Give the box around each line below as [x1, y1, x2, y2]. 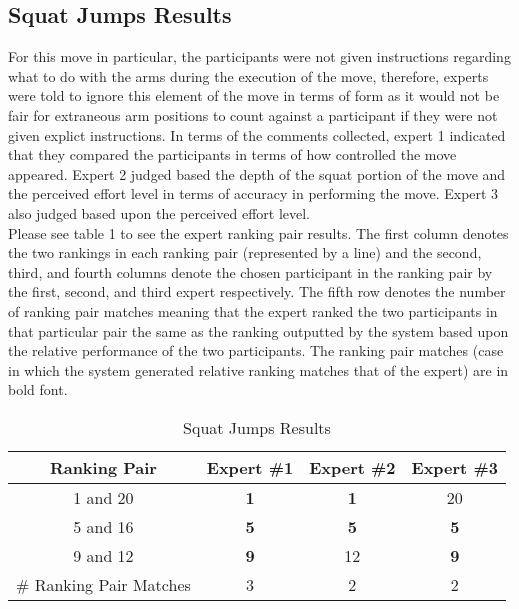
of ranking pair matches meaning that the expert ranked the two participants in [8, 300, 498, 321]
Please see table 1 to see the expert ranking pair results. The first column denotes [8, 222, 509, 243]
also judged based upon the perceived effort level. [8, 202, 311, 223]
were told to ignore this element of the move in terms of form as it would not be [8, 85, 500, 106]
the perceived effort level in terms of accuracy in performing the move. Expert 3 [8, 183, 499, 204]
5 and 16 [73, 514, 134, 538]
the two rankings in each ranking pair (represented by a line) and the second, [8, 242, 482, 263]
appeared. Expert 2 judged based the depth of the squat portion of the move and [8, 163, 506, 184]
